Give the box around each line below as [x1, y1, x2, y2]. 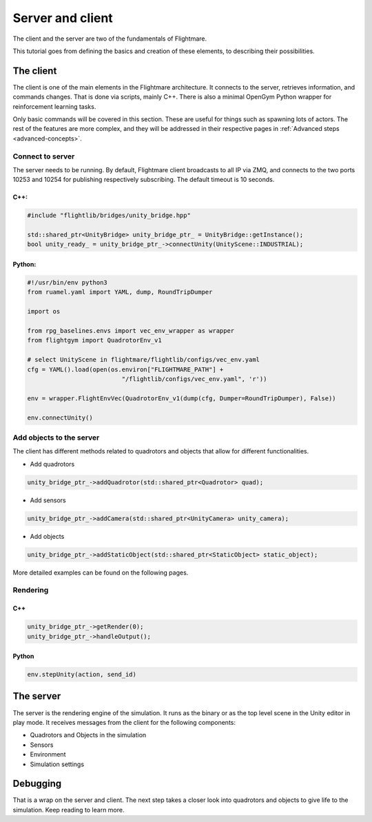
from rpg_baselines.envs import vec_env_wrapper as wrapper [27, 327, 235, 335]
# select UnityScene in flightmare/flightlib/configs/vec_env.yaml [27, 356, 260, 364]
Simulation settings [30, 760, 85, 768]
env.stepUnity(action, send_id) [27, 670, 137, 679]
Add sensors [30, 496, 67, 504]
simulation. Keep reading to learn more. [12, 805, 125, 814]
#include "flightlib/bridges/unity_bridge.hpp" [27, 212, 191, 220]
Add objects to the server [12, 433, 100, 442]
